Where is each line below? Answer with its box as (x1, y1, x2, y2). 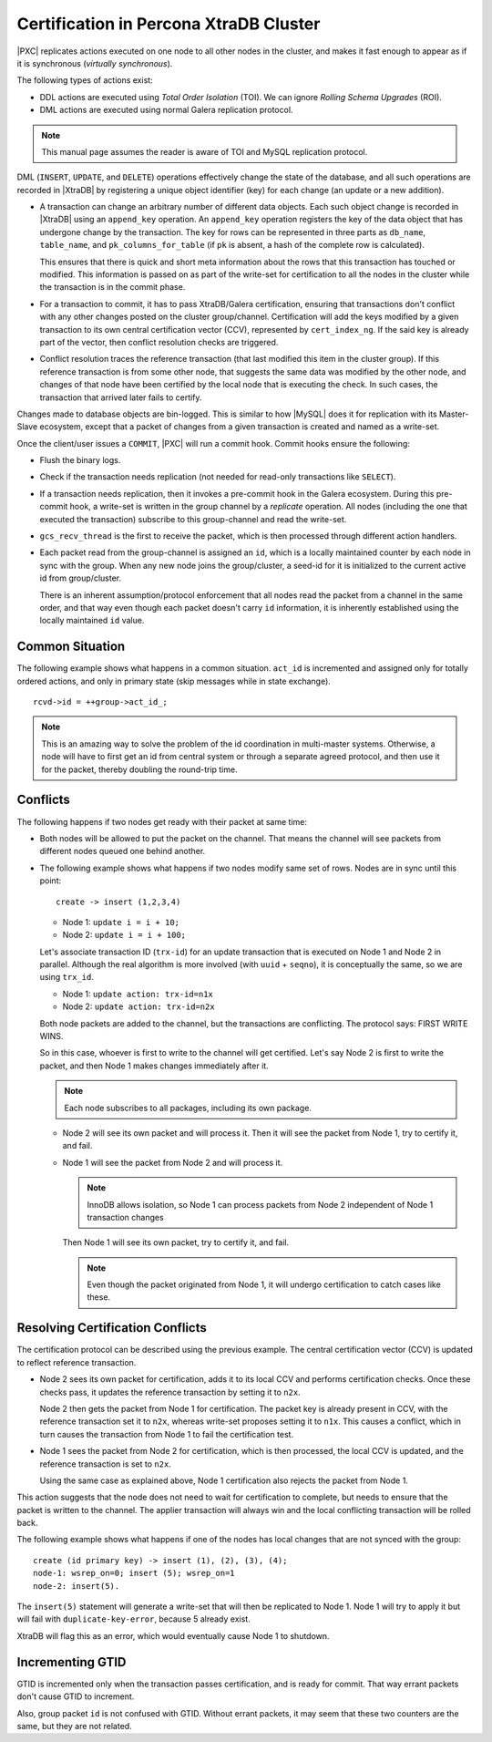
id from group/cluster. (39, 572, 122, 583)
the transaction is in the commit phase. (39, 282, 186, 293)
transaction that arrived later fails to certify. (39, 392, 202, 403)
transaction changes (87, 1211, 164, 1222)
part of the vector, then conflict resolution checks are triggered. (39, 336, 279, 347)
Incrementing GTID (16, 1654, 127, 1670)
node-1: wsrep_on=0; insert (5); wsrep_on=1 (33, 1568, 236, 1579)
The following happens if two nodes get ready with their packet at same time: (16, 816, 307, 827)
